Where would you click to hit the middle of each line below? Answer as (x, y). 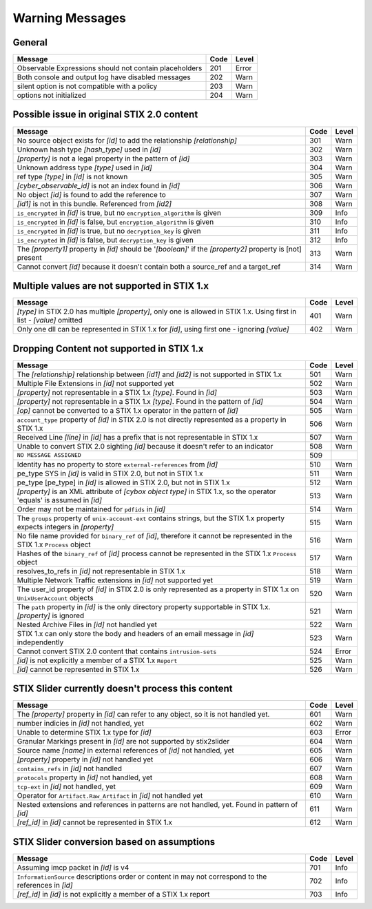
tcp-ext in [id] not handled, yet (66, 787)
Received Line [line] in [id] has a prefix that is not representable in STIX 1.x (137, 437)
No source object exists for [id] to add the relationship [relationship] (127, 140)
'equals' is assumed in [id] (60, 500)
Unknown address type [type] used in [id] (85, 167)
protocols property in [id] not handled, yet (85, 777)
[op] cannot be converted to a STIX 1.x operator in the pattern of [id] (127, 410)
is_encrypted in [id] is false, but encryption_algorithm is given (115, 222)
